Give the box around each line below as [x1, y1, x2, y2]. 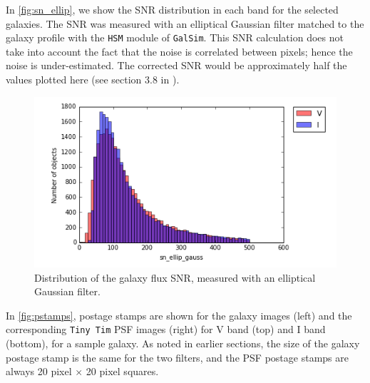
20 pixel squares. [86, 364, 159, 379]
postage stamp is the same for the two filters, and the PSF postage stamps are [6, 349, 349, 364]
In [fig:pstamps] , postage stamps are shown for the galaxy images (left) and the [6, 307, 352, 322]
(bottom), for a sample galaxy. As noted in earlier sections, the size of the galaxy [6, 336, 360, 350]
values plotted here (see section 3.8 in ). [6, 72, 180, 87]
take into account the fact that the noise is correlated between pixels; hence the [6, 44, 353, 58]
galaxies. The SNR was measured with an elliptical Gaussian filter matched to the [6, 16, 364, 31]
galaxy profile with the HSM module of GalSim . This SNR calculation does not [6, 30, 344, 45]
